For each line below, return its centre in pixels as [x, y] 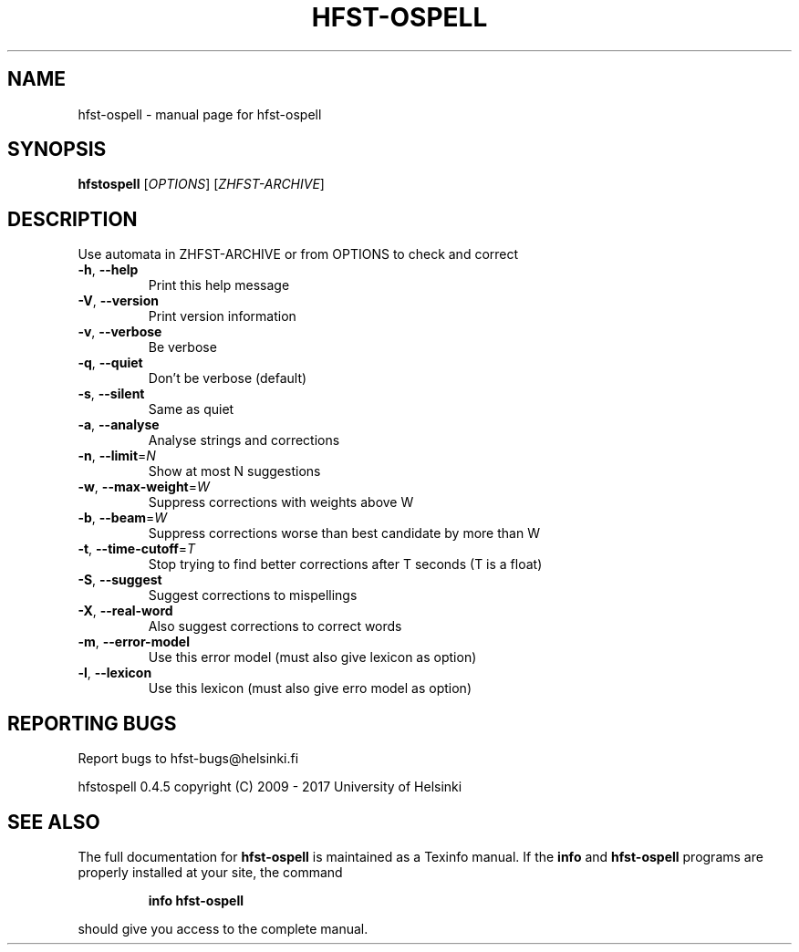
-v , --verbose [120, 332]
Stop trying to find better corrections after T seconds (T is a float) [345, 564]
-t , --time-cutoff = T [137, 549]
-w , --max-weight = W [144, 487]
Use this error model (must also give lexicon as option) [312, 657]
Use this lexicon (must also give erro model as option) [310, 688]
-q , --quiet [110, 363]
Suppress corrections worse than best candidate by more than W [344, 533]
